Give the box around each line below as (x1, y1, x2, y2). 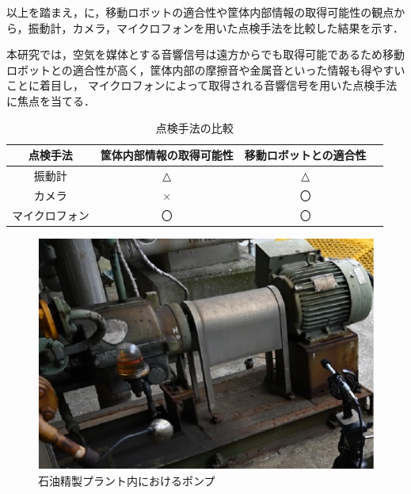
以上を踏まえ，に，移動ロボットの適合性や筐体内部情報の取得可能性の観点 (6, 4, 394, 20)
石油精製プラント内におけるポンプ (38, 472, 215, 488)
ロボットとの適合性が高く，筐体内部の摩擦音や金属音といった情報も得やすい (6, 61, 405, 78)
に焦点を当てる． (6, 92, 95, 109)
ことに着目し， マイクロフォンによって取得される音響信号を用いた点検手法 (6, 77, 398, 94)
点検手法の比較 (155, 119, 234, 136)
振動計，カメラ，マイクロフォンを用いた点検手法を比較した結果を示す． (28, 19, 405, 36)
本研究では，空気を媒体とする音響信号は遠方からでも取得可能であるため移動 (6, 46, 405, 63)
